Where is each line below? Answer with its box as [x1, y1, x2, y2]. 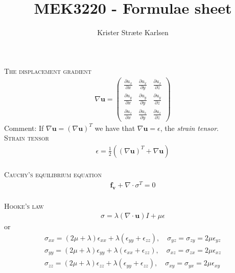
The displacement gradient [4, 65, 92, 76]
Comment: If [4, 122, 44, 133]
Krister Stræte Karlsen [97, 27, 169, 38]
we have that [95, 122, 135, 133]
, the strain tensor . [160, 122, 219, 133]
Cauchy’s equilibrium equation [4, 169, 102, 180]
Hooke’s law [4, 200, 44, 211]
